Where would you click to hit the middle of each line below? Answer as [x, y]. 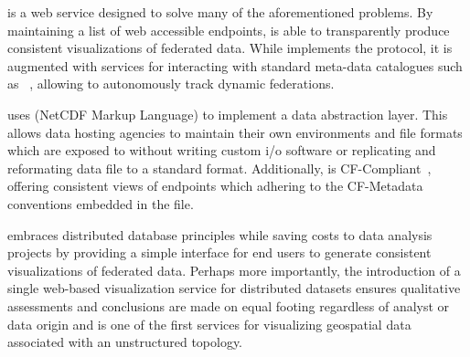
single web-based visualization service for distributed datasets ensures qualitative [234, 288]
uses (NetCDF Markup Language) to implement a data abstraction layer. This [228, 114]
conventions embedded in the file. [101, 203]
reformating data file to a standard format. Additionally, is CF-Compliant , [219, 168]
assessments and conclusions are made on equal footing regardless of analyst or [229, 305]
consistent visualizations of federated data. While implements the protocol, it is [230, 48]
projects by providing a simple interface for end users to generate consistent [219, 252]
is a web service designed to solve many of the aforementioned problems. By [220, 12]
